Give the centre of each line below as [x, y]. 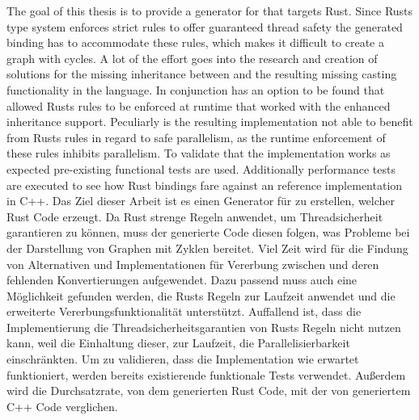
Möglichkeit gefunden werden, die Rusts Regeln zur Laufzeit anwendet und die [201, 295]
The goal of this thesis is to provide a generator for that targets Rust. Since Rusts [210, 10]
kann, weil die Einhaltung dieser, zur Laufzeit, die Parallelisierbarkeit [178, 343]
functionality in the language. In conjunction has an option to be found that [196, 89]
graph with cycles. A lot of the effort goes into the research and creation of [192, 58]
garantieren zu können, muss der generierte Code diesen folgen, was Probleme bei [208, 232]
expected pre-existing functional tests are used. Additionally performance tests [201, 168]
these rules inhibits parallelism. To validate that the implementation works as [199, 153]
